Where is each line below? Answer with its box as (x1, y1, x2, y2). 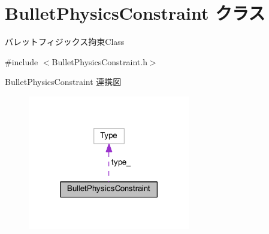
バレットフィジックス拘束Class (5, 35, 125, 48)
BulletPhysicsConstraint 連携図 (5, 75, 122, 88)
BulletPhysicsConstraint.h (52, 55, 147, 68)
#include (5, 55, 38, 68)
